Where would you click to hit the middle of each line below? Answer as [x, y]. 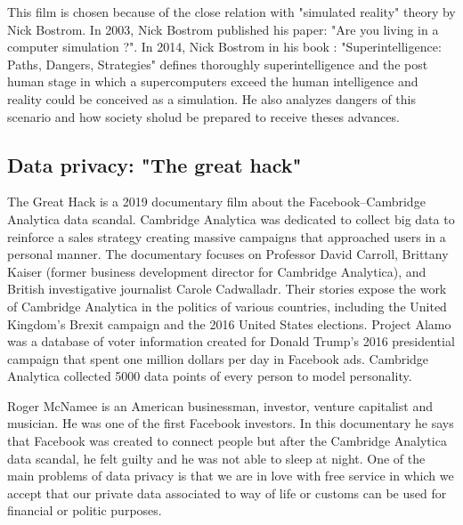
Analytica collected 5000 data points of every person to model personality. [210, 376]
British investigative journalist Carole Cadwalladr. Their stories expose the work [227, 289]
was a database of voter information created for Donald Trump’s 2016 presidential [231, 341]
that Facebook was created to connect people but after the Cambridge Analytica [227, 441]
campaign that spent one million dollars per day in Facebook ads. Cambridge [218, 358]
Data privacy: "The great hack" [154, 164]
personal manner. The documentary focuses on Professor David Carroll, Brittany [228, 254]
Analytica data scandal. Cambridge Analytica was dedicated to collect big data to [231, 218]
